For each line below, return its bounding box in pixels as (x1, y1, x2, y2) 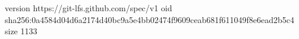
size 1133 (5, 25, 37, 37)
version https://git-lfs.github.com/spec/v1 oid (5, 2, 172, 14)
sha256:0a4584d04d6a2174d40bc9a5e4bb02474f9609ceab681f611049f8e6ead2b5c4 (5, 13, 295, 25)
